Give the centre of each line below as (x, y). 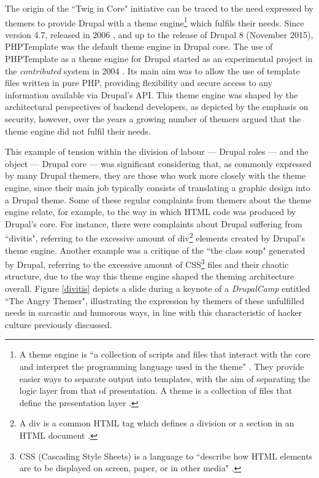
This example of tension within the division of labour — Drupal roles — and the (157, 151)
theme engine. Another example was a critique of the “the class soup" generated (155, 250)
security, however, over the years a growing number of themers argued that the (153, 119)
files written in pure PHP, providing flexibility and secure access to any (139, 83)
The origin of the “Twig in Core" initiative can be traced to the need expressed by (159, 8)
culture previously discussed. (59, 324)
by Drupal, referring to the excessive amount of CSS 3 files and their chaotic (147, 263)
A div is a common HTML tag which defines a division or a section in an (157, 423)
